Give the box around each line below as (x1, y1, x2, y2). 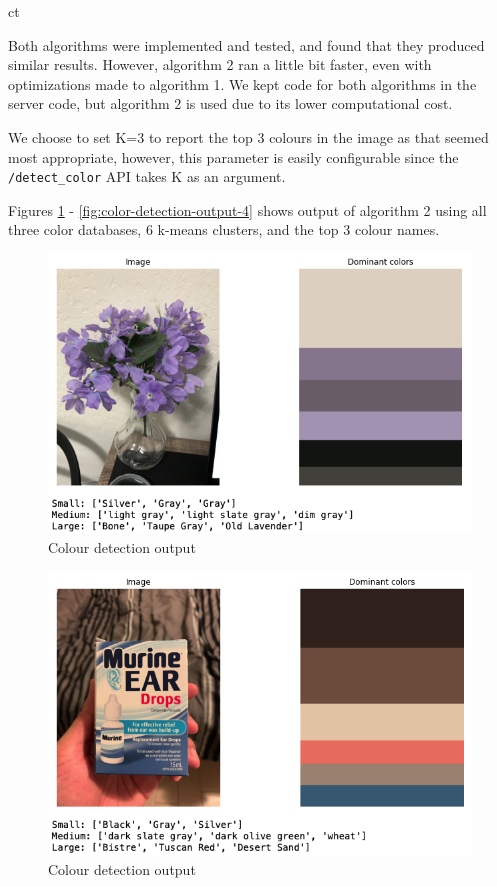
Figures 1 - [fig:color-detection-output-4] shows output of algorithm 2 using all (8, 199, 487, 220)
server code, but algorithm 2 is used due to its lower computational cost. (8, 93, 453, 114)
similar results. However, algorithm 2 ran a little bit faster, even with (8, 54, 432, 75)
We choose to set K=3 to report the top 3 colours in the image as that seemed (8, 126, 489, 147)
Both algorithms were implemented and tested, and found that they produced (8, 34, 485, 55)
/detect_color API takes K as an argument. (8, 166, 286, 187)
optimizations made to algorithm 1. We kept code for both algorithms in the (8, 73, 477, 94)
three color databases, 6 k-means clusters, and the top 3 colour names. (8, 219, 440, 240)
